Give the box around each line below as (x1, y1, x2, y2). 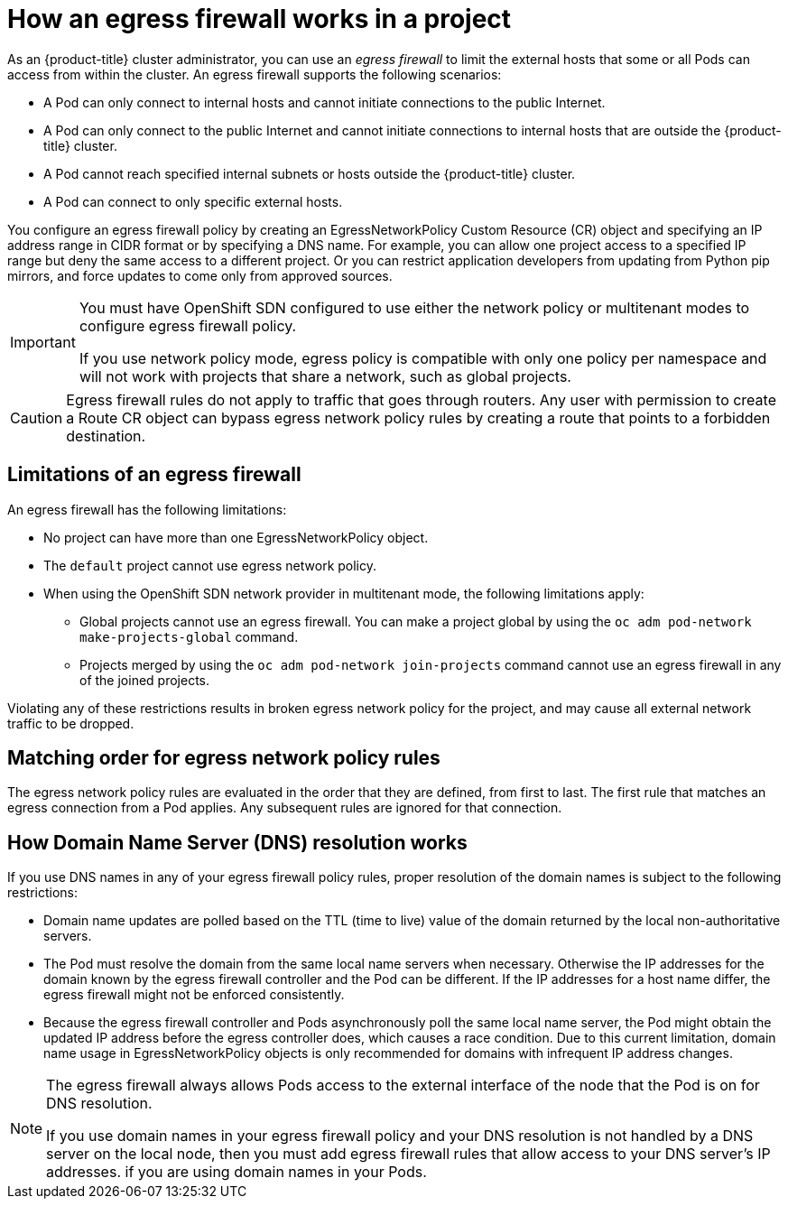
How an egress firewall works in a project (7, 4, 512, 34)
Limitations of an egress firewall (7, 463, 301, 487)
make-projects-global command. (79, 628, 299, 645)
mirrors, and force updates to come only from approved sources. (7, 267, 393, 283)
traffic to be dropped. (7, 715, 134, 731)
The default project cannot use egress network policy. (43, 557, 377, 573)
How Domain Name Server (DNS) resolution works (7, 830, 468, 854)
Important (10, 332, 76, 351)
